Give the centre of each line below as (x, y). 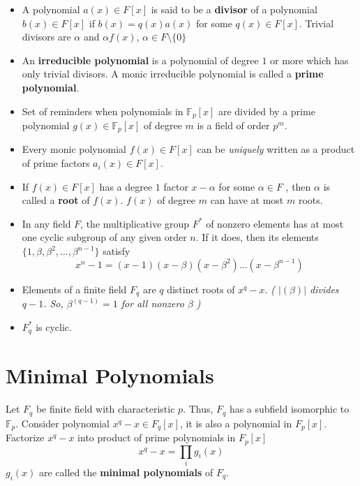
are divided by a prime (267, 111)
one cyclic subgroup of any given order (104, 237)
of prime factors (56, 163)
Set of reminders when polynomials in (103, 111)
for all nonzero (152, 303)
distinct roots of (201, 289)
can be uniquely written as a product (276, 149)
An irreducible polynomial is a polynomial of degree (140, 60)
